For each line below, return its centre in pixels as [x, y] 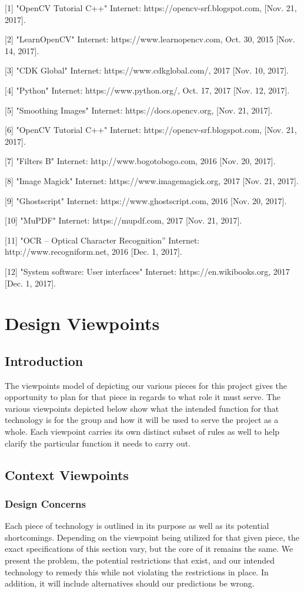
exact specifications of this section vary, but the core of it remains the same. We [149, 549]
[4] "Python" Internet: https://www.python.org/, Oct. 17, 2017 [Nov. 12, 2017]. [147, 90]
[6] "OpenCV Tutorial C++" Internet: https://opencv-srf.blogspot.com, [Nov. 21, [151, 130]
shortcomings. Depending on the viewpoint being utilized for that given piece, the [152, 537]
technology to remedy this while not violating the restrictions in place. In [137, 572]
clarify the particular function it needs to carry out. [98, 443]
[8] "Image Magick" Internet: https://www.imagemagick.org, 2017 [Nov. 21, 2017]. [152, 180]
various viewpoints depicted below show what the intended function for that [142, 408]
